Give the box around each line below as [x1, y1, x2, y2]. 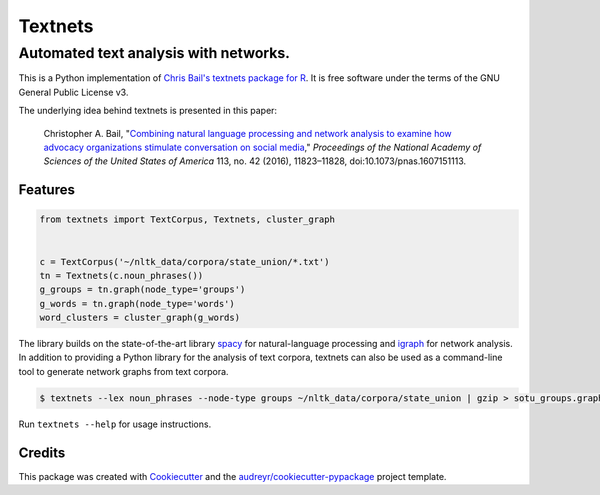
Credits [18, 444, 66, 461]
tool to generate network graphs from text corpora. [18, 365, 229, 377]
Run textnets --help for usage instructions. [18, 418, 212, 430]
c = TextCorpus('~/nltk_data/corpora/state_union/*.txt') [39, 256, 330, 267]
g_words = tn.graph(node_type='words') [39, 298, 235, 309]
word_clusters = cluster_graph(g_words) [39, 312, 240, 324]
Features [18, 181, 75, 199]
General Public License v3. [18, 86, 129, 98]
